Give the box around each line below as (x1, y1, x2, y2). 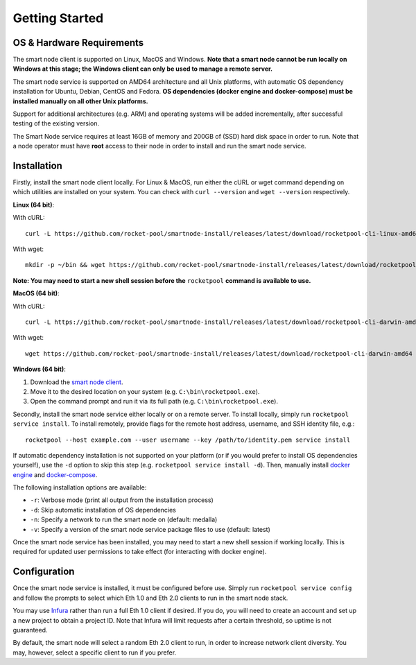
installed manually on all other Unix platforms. (12, 97, 148, 105)
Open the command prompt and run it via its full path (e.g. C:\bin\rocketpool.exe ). (30, 397, 279, 406)
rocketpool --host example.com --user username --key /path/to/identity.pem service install (25, 435, 351, 444)
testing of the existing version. (12, 119, 100, 128)
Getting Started (12, 10, 104, 26)
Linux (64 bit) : (12, 200, 55, 209)
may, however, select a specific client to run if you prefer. (12, 648, 177, 657)
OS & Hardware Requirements (12, 37, 144, 49)
